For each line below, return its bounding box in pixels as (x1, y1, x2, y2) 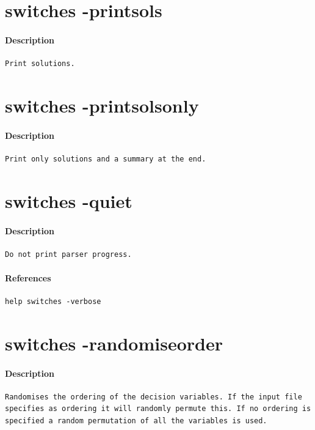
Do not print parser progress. (5, 250, 132, 259)
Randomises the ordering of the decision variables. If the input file (5, 392, 302, 401)
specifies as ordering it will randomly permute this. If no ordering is (5, 404, 311, 413)
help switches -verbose (5, 297, 101, 306)
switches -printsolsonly (5, 92, 199, 117)
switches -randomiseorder (5, 330, 223, 355)
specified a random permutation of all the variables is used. (5, 417, 267, 426)
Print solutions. (5, 59, 75, 69)
